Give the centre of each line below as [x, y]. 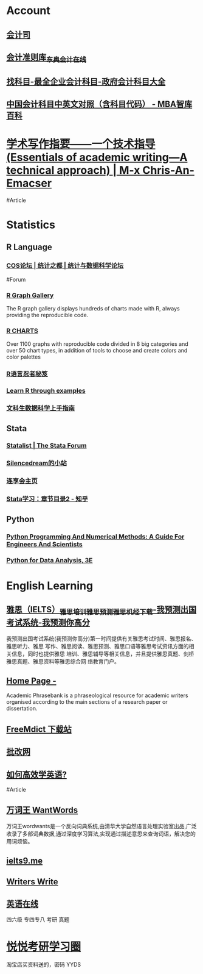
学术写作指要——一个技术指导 [81, 144]
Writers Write [33, 882]
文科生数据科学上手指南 [40, 408]
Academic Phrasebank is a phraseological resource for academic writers [97, 695]
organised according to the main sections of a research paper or [87, 702]
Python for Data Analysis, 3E [50, 560]
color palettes [24, 357]
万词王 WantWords [42, 810]
